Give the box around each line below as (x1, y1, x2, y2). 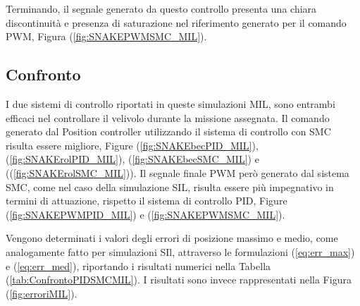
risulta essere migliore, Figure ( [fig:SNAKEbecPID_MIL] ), (6, 137, 259, 152)
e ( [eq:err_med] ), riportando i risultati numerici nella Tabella (6, 258, 271, 273)
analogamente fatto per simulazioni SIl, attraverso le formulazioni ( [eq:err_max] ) (6, 244, 355, 259)
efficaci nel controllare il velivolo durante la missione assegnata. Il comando (6, 110, 330, 125)
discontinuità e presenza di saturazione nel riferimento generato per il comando (6, 15, 347, 30)
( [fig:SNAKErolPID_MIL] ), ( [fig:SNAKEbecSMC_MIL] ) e (6, 152, 259, 166)
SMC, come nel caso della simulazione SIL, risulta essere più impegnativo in (6, 179, 334, 194)
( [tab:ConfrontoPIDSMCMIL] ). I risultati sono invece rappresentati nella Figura (6, 272, 352, 287)
